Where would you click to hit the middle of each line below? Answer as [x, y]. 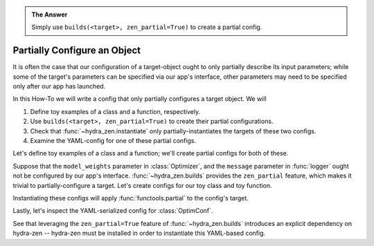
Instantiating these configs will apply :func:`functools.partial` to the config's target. [131, 198]
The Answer [50, 15]
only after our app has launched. [59, 86]
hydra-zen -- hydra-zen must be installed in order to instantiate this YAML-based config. [139, 233]
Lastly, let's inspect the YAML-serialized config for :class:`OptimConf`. [113, 211]
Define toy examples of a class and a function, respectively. [115, 111]
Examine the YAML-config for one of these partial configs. [113, 141]
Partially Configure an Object [77, 51]
